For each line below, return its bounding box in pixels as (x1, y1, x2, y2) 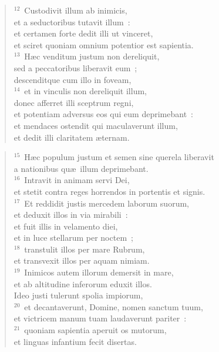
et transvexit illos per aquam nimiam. (14, 254, 150, 267)
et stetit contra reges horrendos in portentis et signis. (14, 185, 205, 197)
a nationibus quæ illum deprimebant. (14, 162, 149, 174)
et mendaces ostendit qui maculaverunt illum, (14, 119, 178, 131)
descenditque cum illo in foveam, (14, 73, 132, 85)
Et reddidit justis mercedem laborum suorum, (24, 197, 189, 209)
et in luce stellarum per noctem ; (14, 231, 133, 244)
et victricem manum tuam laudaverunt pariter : (14, 312, 187, 324)
